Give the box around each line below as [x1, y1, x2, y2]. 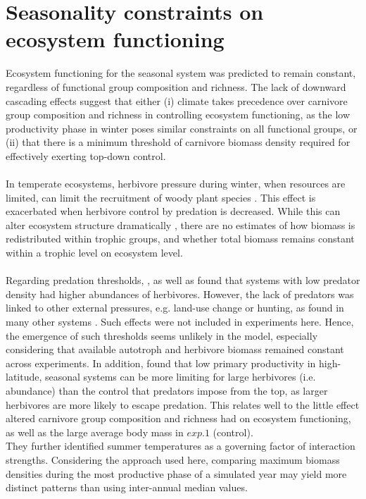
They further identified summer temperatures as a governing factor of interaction [6, 438, 355, 453]
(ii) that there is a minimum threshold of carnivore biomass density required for [6, 135, 351, 149]
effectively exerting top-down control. [6, 148, 166, 163]
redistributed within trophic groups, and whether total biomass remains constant [6, 231, 355, 246]
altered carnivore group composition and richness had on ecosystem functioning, [6, 411, 351, 426]
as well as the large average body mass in [6, 424, 184, 439]
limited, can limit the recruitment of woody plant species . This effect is [6, 190, 316, 204]
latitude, [6, 369, 42, 384]
